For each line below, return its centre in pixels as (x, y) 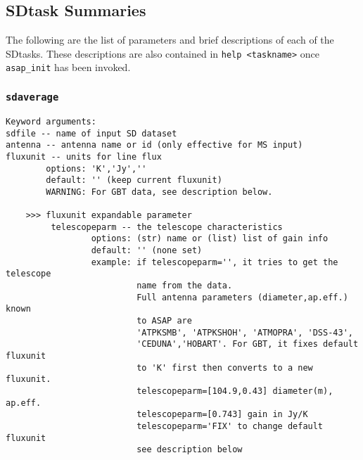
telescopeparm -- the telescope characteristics (167, 227)
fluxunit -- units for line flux (84, 156)
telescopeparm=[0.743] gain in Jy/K (222, 415)
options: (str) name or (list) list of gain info (210, 239)
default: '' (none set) (147, 251)
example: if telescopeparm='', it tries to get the (215, 262)
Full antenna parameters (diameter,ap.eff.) (242, 297)
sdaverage (32, 97)
